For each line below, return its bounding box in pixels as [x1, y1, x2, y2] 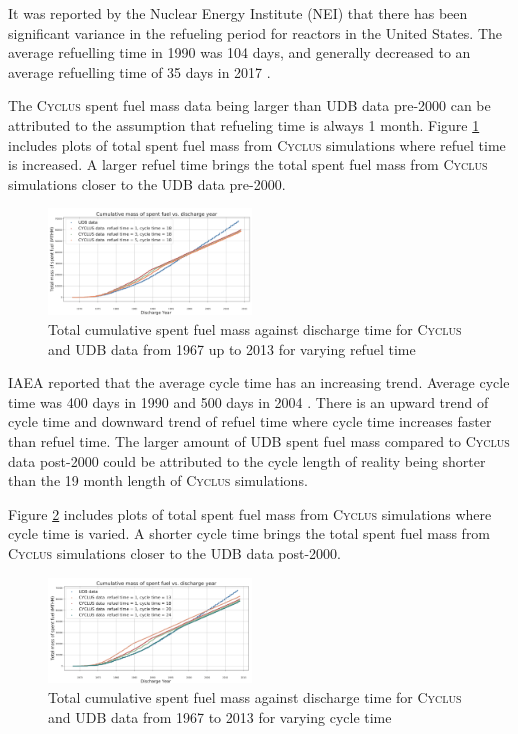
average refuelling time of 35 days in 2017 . [8, 61, 271, 82]
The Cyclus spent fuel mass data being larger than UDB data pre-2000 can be [8, 95, 491, 116]
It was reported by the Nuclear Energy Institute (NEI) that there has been [8, 3, 468, 23]
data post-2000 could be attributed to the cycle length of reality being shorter [8, 450, 486, 471]
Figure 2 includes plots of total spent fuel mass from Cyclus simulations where [8, 503, 492, 524]
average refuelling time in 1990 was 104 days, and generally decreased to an [8, 42, 471, 63]
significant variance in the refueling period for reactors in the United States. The [8, 22, 502, 43]
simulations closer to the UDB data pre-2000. [8, 173, 286, 194]
